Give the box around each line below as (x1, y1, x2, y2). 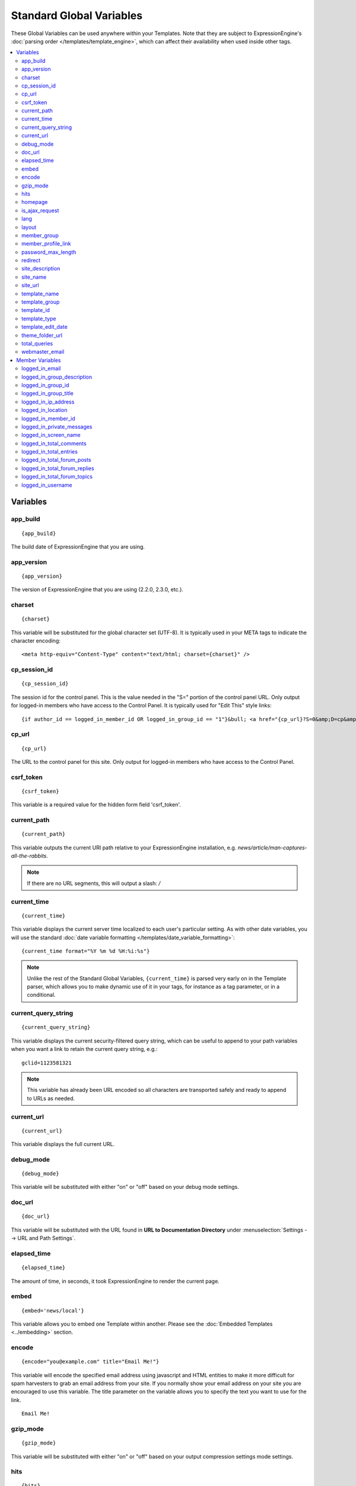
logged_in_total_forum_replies (21, 464, 94, 472)
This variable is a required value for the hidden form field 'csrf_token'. (11, 801, 181, 808)
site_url (21, 282, 39, 289)
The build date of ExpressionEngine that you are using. (11, 543, 145, 550)
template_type (21, 315, 56, 322)
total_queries (21, 340, 53, 347)
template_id (21, 307, 50, 314)
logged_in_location (21, 407, 68, 414)
